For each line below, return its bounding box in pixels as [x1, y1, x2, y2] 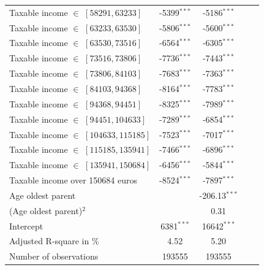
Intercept [9, 219, 43, 232]
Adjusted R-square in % [9, 234, 99, 247]
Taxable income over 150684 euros [9, 174, 137, 187]
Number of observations [9, 250, 99, 263]
